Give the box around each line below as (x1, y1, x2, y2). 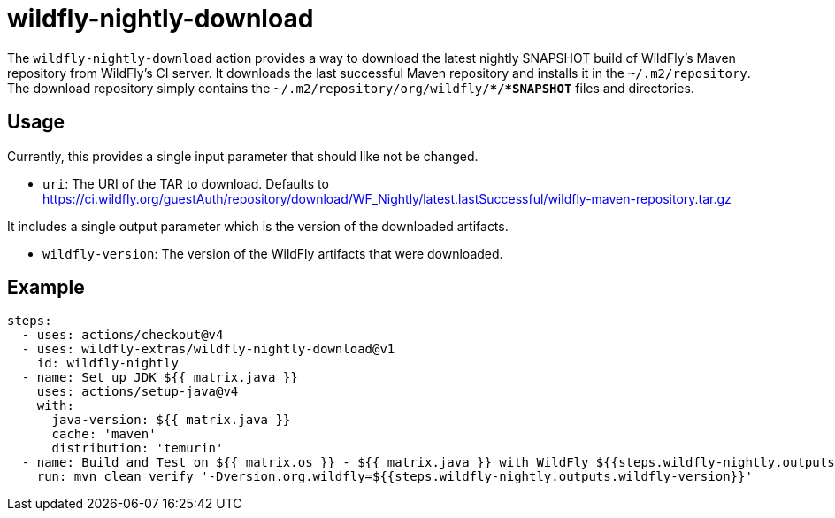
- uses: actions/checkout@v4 (21, 328, 224, 343)
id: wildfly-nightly (36, 356, 179, 371)
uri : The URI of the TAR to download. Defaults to (42, 175, 329, 191)
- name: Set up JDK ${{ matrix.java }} (21, 370, 298, 385)
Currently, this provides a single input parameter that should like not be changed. (7, 148, 479, 164)
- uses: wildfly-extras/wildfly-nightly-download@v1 (21, 342, 395, 357)
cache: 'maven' (51, 427, 157, 442)
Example (7, 276, 85, 299)
